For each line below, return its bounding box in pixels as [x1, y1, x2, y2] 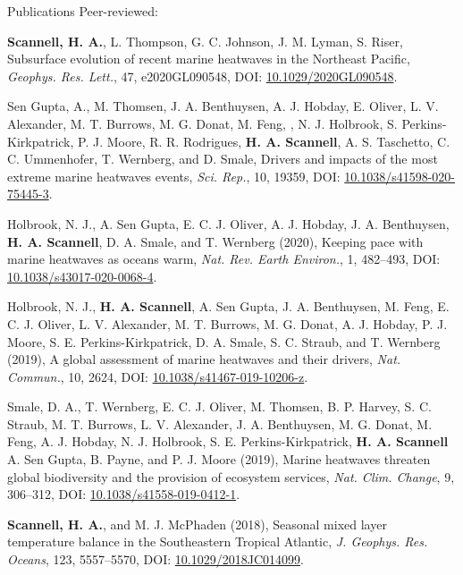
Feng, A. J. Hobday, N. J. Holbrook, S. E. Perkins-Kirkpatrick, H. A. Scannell [7, 432, 449, 451]
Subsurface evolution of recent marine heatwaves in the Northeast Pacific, [7, 49, 410, 68]
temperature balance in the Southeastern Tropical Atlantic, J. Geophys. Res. [7, 532, 428, 551]
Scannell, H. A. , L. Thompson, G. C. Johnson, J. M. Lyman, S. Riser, [7, 31, 403, 50]
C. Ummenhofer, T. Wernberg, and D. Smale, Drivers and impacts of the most [7, 149, 438, 168]
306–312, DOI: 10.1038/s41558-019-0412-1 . [7, 485, 240, 503]
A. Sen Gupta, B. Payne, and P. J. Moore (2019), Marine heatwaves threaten [7, 450, 431, 469]
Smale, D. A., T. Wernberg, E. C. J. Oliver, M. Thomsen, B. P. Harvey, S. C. [7, 397, 432, 416]
